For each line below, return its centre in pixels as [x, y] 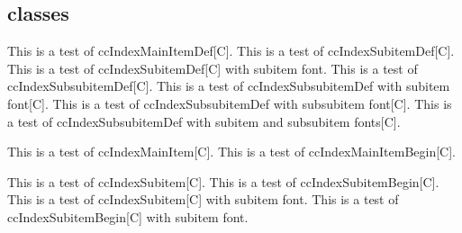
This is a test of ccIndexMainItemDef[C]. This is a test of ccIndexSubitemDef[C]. [231, 51]
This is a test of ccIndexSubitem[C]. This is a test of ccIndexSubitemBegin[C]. [223, 181]
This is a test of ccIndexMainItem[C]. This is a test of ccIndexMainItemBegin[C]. [231, 152]
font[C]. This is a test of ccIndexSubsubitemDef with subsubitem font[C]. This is [230, 103]
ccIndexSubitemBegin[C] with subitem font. [128, 216]
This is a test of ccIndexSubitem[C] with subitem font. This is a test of [203, 199]
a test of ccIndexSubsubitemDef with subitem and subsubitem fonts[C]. [204, 121]
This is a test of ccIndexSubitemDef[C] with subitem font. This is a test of [213, 68]
